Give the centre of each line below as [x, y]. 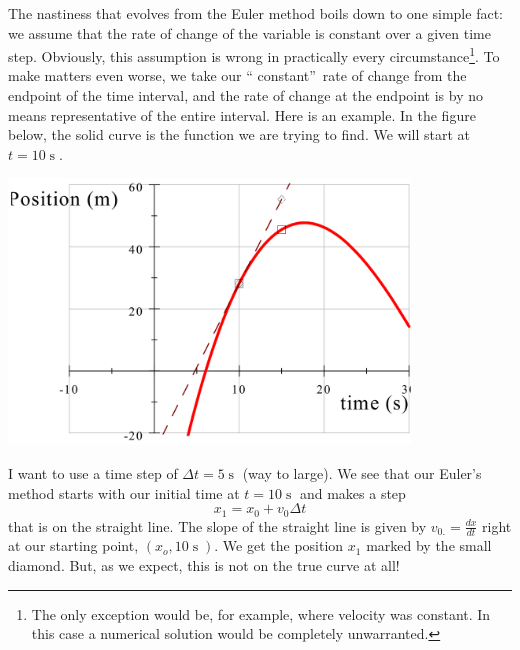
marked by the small [429, 545]
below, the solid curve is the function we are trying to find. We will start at [239, 134]
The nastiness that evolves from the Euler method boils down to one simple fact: [255, 13]
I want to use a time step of [93, 472]
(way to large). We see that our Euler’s [362, 472]
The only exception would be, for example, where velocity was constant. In [261, 613]
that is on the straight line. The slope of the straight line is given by [217, 525]
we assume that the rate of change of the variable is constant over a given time [249, 32]
